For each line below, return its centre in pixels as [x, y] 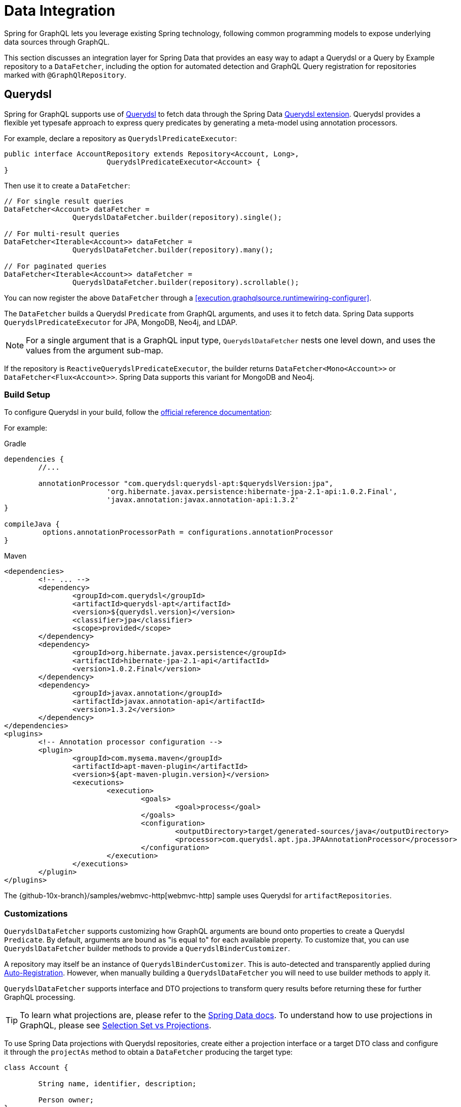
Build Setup [27, 394]
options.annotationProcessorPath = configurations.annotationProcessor [188, 532]
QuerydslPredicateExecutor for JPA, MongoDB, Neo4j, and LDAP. [121, 322]
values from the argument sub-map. [95, 350]
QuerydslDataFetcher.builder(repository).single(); [177, 217]
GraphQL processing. [40, 997]
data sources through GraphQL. [57, 42]
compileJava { [32, 524]
